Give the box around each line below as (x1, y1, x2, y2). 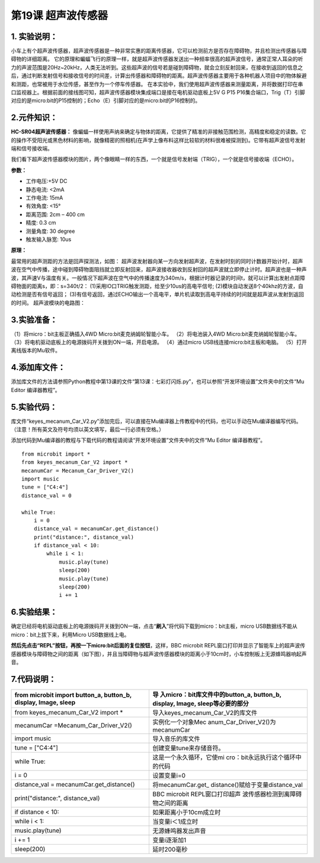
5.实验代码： (11, 402, 57, 412)
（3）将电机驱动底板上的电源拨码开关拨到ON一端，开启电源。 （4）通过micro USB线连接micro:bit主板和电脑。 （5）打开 (11, 339, 308, 346)
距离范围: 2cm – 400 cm (25, 211, 85, 218)
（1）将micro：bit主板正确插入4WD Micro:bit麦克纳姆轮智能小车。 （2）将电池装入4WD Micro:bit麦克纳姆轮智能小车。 (11, 330, 300, 337)
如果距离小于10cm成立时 (152, 808, 221, 816)
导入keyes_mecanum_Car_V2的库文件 (152, 709, 258, 717)
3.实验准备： (11, 315, 58, 325)
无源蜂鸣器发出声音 (152, 826, 207, 834)
